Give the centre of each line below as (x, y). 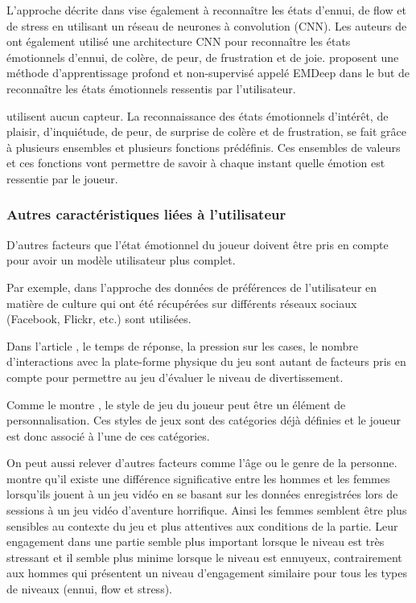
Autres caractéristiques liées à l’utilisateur (146, 214)
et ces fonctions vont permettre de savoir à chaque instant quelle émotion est (196, 163)
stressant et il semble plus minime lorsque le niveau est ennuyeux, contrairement (204, 557)
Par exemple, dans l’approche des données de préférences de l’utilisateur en (192, 287)
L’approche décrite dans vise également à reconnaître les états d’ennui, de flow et (206, 10)
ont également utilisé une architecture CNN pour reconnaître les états (179, 41)
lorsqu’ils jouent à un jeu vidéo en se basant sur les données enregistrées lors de (202, 494)
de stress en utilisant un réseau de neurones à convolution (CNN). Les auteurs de (207, 25)
